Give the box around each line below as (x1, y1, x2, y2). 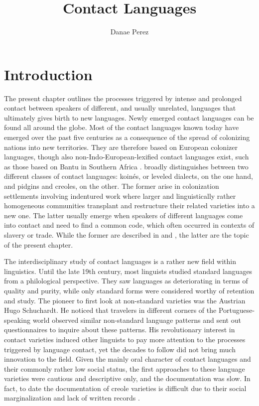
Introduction (4, 64, 93, 84)
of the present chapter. (4, 239, 73, 250)
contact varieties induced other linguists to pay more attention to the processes (4, 334, 246, 344)
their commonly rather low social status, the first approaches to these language (4, 363, 245, 374)
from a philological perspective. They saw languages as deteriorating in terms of (4, 275, 248, 286)
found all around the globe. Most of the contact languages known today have (4, 122, 239, 133)
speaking (4, 314, 30, 325)
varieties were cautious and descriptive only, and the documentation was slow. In (4, 373, 251, 384)
